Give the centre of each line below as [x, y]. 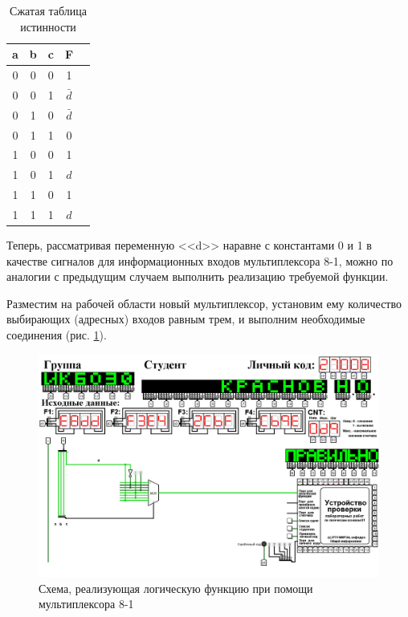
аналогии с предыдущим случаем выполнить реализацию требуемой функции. [198, 276]
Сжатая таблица [48, 10]
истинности [48, 26]
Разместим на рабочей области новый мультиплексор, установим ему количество [204, 303]
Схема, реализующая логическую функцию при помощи [176, 588]
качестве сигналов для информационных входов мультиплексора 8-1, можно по [200, 260]
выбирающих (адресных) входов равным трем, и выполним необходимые [186, 319]
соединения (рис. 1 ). [57, 335]
